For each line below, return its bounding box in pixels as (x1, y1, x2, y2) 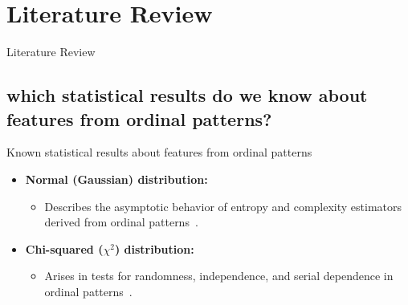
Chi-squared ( (25, 240, 104, 257)
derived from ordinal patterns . (44, 213, 198, 230)
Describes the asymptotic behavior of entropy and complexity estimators (44, 197, 402, 214)
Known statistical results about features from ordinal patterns (6, 144, 312, 161)
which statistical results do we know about (6, 83, 368, 108)
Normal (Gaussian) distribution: (25, 170, 208, 187)
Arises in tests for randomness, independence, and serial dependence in (44, 267, 394, 284)
